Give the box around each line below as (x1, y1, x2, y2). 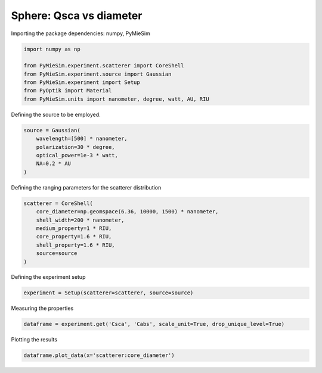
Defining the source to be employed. (11, 111, 101, 118)
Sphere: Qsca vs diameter (11, 9, 143, 22)
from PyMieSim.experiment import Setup (23, 79, 140, 86)
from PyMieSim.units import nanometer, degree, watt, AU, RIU (23, 95, 209, 102)
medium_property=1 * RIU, (36, 225, 112, 232)
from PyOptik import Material (23, 87, 112, 94)
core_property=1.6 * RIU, (36, 233, 112, 240)
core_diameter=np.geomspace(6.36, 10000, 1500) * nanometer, (36, 209, 219, 215)
